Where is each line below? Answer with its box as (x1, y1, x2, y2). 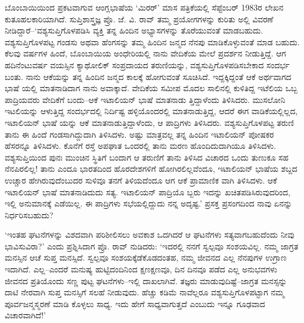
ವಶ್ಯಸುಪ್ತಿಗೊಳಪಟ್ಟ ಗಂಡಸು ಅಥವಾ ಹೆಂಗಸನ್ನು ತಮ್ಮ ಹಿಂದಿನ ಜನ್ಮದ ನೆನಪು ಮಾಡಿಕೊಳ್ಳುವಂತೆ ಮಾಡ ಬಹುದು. (5, 35, 300, 48)
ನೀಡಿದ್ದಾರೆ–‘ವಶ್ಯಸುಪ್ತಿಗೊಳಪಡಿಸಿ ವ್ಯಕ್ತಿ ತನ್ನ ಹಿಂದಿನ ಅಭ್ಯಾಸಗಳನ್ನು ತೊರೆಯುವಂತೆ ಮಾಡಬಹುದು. (5, 24, 263, 36)
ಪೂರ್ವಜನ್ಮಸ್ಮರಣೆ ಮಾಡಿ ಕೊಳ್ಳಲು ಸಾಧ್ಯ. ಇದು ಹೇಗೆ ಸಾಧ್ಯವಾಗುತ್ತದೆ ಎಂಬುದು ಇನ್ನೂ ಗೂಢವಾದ (5, 297, 265, 309)
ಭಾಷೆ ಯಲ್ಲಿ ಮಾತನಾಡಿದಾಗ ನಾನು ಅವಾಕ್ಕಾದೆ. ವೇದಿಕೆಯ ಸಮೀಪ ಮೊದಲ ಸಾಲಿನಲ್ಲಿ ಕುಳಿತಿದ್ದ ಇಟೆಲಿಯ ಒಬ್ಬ (5, 82, 298, 94)
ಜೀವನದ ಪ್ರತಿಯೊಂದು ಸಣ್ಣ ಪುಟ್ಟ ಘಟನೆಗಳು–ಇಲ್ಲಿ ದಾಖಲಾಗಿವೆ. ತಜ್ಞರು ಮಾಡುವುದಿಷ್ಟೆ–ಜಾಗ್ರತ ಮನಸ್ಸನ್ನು (5, 274, 288, 287)
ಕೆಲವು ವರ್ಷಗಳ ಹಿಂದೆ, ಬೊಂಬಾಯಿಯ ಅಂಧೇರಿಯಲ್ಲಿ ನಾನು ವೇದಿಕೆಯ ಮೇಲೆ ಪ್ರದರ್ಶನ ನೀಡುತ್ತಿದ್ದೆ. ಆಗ (5, 47, 286, 59)
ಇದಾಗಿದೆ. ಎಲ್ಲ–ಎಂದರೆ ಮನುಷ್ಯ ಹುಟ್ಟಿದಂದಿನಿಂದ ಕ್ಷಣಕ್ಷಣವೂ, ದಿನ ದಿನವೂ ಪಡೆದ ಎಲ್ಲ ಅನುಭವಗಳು (5, 263, 278, 275)
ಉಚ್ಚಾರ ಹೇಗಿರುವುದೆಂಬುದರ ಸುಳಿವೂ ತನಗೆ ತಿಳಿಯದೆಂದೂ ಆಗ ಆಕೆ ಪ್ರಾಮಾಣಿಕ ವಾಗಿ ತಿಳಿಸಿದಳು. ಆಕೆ (5, 174, 278, 186)
